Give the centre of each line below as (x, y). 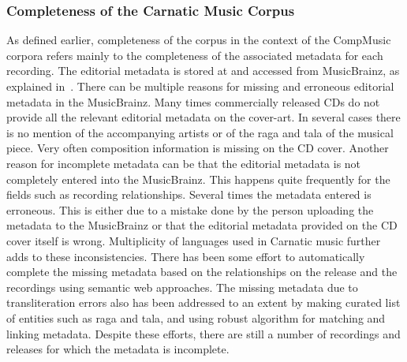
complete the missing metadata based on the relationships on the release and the (202, 272)
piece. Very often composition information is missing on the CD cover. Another (198, 148)
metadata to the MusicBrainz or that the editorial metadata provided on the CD (202, 225)
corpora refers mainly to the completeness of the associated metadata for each (195, 55)
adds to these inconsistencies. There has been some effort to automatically (186, 256)
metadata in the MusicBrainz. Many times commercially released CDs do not (193, 101)
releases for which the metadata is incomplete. (118, 349)
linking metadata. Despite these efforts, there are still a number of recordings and (203, 333)
